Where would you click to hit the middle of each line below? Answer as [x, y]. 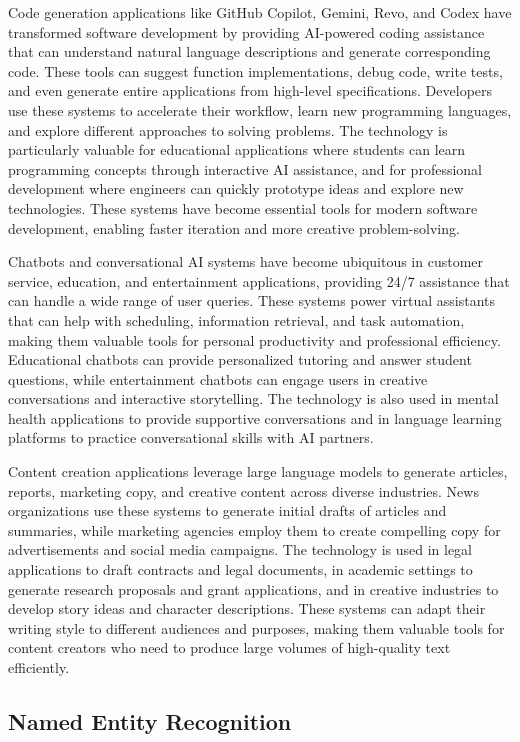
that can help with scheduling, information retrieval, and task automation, [236, 319]
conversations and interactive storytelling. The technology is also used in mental [253, 398]
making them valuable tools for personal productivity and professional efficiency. [254, 339]
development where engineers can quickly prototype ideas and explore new [236, 188]
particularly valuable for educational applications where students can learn [237, 149]
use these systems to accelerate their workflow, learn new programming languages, [260, 109]
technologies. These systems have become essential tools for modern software [243, 207]
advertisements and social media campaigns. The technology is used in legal [240, 549]
